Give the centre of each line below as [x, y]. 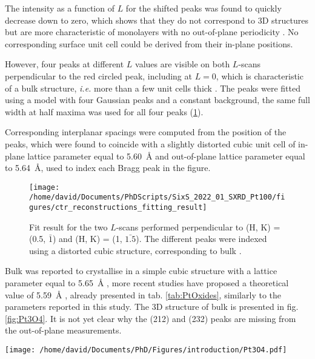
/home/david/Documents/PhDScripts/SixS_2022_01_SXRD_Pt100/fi [157, 197]
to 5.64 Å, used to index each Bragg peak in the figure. [108, 168]
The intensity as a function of [60, 8]
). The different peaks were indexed [201, 239]
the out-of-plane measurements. [63, 330]
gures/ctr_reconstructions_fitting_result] [118, 208]
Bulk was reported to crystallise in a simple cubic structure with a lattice [141, 271]
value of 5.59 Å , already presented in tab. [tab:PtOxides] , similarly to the [143, 294]
